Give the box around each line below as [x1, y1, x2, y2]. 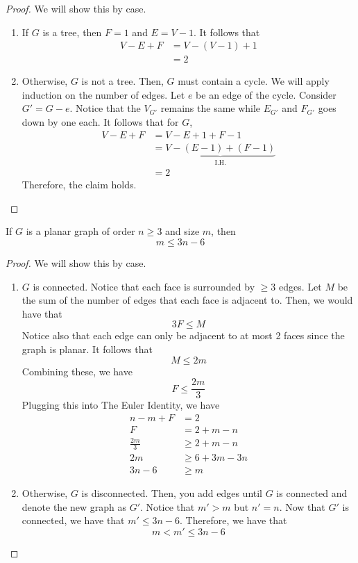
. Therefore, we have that [180, 513, 287, 528]
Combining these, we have [22, 364, 133, 378]
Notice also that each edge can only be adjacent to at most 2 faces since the [22, 328, 345, 343]
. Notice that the [69, 101, 141, 115]
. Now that [279, 499, 325, 514]
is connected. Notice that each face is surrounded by [33, 279, 255, 293]
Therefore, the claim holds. [22, 177, 137, 192]
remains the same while [160, 101, 261, 115]
